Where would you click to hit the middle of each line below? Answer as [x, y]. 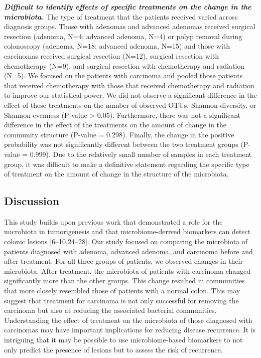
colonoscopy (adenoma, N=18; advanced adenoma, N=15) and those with [117, 46]
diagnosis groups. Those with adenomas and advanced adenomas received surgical [130, 26]
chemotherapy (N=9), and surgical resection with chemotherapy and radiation [124, 65]
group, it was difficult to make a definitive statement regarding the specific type [127, 164]
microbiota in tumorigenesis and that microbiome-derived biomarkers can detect [127, 231]
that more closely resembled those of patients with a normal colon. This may [122, 291]
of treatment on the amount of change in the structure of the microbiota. [116, 174]
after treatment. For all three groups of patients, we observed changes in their [123, 261]
